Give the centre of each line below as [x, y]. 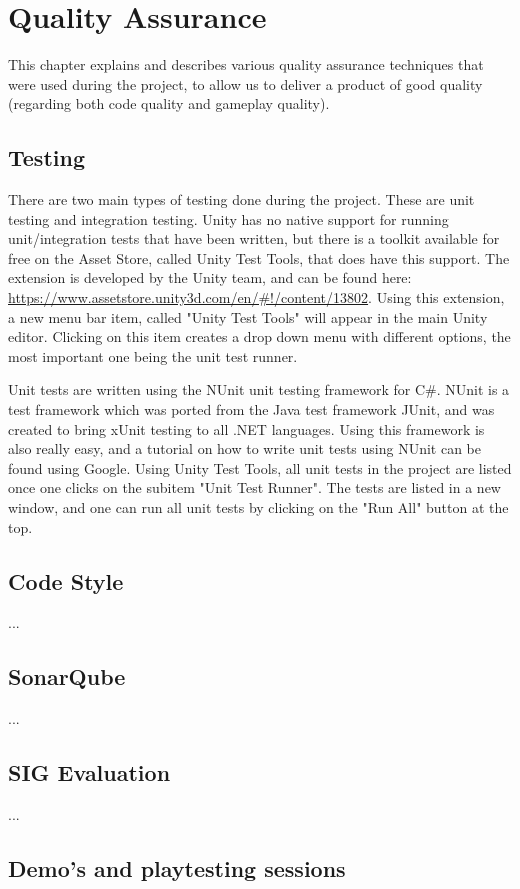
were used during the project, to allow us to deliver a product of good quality [245, 83]
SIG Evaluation [89, 772]
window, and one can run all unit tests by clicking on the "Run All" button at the [258, 507]
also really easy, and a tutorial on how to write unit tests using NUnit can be [245, 448]
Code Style [66, 580]
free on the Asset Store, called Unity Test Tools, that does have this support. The [259, 257]
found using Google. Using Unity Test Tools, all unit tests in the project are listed [260, 467]
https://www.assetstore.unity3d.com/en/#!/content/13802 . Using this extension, [256, 297]
